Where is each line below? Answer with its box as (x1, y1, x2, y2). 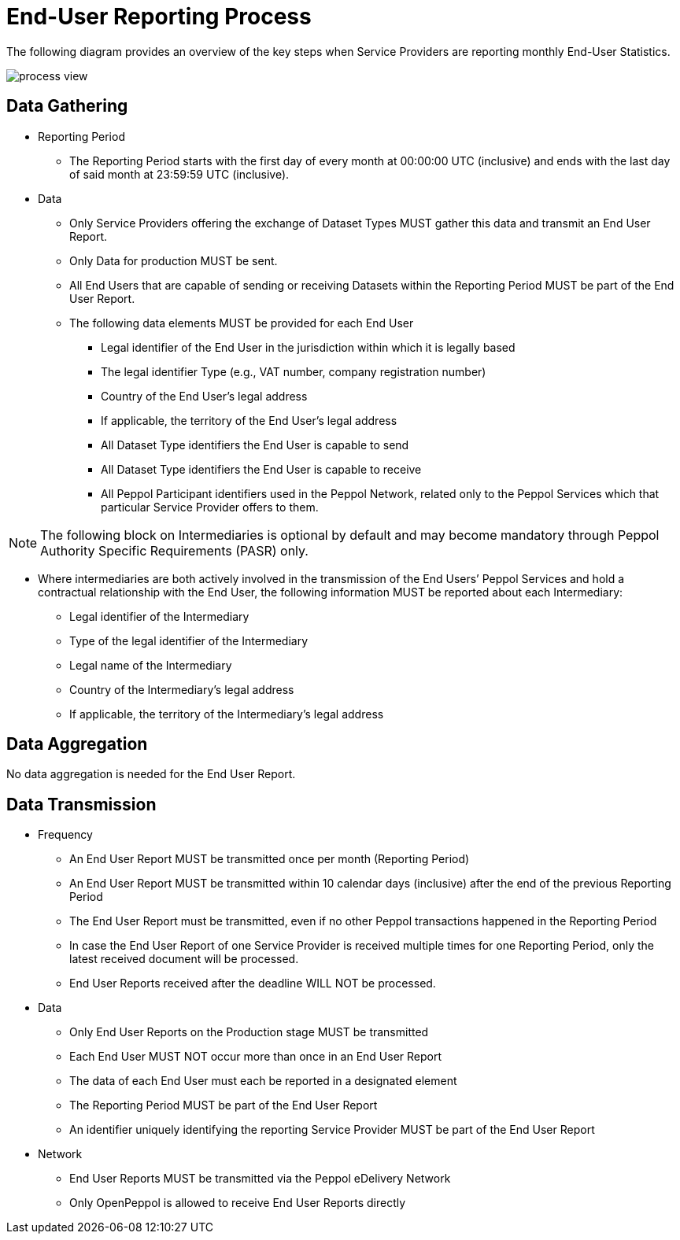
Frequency (38, 828, 93, 842)
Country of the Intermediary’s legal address (69, 682, 294, 696)
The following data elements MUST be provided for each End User (69, 316, 414, 330)
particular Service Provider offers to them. (101, 500, 319, 514)
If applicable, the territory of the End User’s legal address (101, 413, 397, 427)
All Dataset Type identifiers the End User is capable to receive (101, 462, 422, 476)
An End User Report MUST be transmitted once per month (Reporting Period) (69, 852, 470, 866)
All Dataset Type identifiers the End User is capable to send (101, 437, 409, 452)
